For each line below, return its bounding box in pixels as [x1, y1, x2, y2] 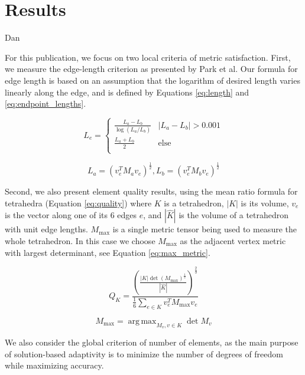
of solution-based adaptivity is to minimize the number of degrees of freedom [5, 347, 283, 360]
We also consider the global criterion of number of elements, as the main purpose [5, 335, 298, 348]
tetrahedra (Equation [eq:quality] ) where [5, 196, 152, 209]
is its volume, [241, 196, 289, 209]
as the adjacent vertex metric [180, 235, 286, 247]
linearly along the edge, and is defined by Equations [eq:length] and [5, 85, 249, 98]
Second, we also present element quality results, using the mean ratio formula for [5, 185, 298, 198]
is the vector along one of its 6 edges [5, 209, 137, 221]
